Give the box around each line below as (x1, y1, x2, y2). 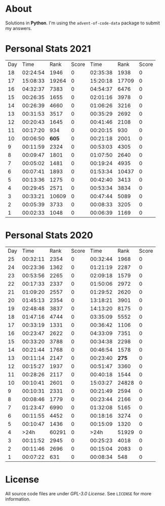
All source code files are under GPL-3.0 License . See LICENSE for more (5, 490, 152, 496)
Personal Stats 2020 (5, 229, 94, 241)
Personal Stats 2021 (5, 43, 91, 55)
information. (5, 496, 31, 502)
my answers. (5, 25, 32, 31)
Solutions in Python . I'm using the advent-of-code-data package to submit (5, 20, 160, 26)
